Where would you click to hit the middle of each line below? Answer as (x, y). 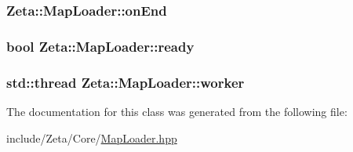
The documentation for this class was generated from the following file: (177, 111)
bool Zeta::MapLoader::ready (100, 46)
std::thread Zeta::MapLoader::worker (126, 82)
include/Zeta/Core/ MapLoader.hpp (92, 138)
